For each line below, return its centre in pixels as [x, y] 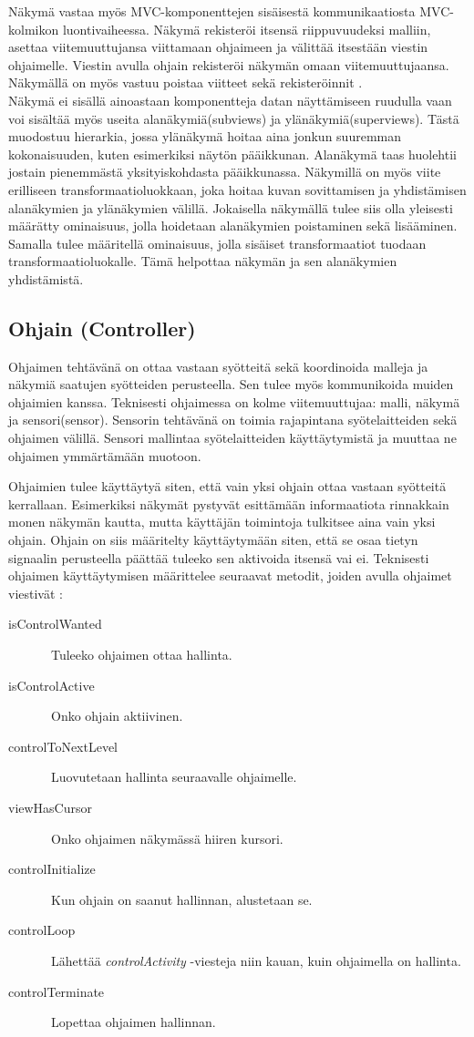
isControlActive [52, 685]
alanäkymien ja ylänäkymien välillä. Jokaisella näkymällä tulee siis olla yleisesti [231, 207]
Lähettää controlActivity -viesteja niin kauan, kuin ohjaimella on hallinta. [256, 960]
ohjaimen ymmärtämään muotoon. [105, 455]
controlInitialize [52, 869]
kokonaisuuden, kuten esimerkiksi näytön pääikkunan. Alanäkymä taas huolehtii [232, 154]
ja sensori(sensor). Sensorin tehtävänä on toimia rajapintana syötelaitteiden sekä [233, 420]
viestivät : [36, 593]
